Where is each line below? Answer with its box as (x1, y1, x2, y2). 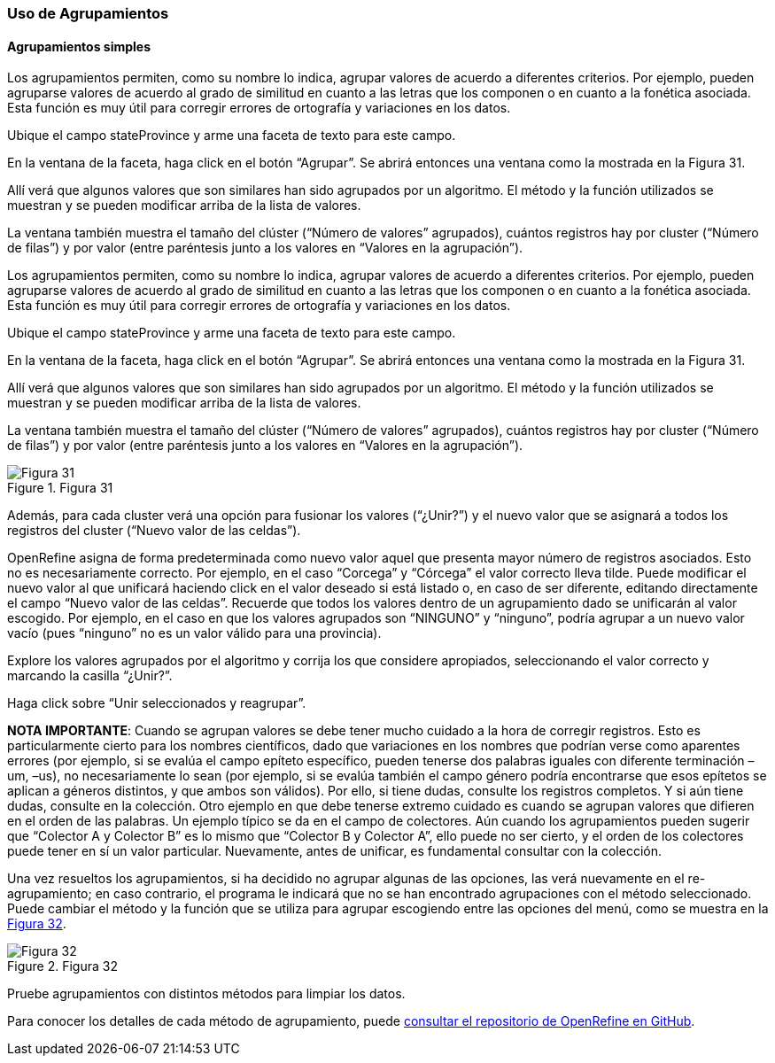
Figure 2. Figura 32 (7, 958, 118, 974)
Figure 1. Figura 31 (7, 480, 113, 496)
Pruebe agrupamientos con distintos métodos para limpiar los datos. (7, 986, 406, 1002)
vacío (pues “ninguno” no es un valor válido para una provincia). (7, 625, 382, 641)
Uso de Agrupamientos (7, 4, 169, 22)
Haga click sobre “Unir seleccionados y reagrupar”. (7, 695, 306, 711)
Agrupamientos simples (7, 38, 151, 54)
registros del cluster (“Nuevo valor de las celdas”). (7, 523, 301, 539)
